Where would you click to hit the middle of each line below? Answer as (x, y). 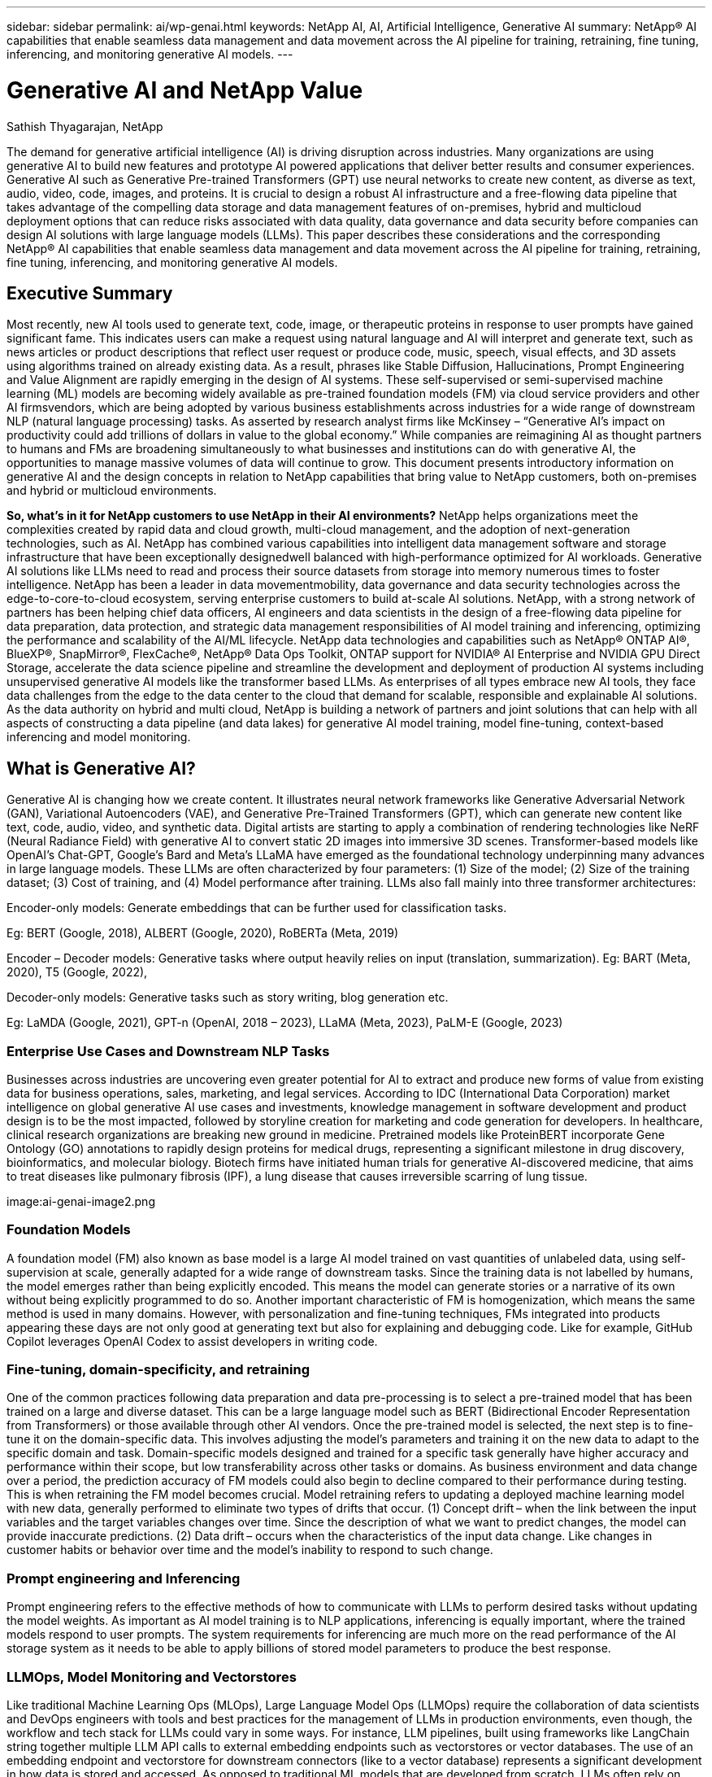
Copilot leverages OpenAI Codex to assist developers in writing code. (192, 1341)
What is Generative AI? (101, 768)
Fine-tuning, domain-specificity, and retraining (158, 1370)
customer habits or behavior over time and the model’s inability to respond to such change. (250, 1550)
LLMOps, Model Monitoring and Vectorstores (152, 1677)
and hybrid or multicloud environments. (112, 491)
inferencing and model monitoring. (99, 737)
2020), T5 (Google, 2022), (77, 972)
